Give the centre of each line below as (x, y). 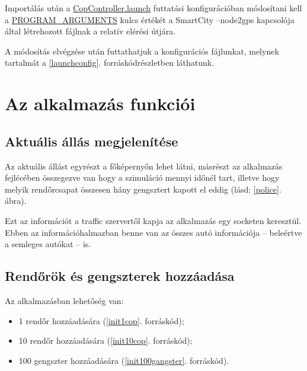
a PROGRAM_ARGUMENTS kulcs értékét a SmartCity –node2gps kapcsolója (150, 19)
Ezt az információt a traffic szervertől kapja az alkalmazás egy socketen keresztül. (153, 220)
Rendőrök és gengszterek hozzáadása (120, 276)
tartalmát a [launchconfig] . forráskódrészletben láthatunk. (110, 63)
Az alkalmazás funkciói (100, 103)
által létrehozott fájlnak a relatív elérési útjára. (90, 31)
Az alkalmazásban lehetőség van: (64, 300)
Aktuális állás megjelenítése (92, 141)
